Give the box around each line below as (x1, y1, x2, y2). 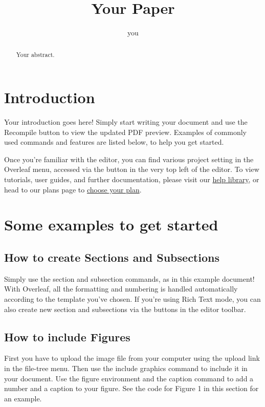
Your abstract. (16, 50, 55, 59)
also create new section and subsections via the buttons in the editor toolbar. (4, 303, 246, 314)
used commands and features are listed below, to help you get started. (4, 137, 224, 147)
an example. (4, 393, 42, 403)
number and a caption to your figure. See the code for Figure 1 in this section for (4, 383, 259, 394)
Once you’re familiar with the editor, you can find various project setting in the (4, 153, 254, 164)
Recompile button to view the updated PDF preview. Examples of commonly (4, 126, 247, 137)
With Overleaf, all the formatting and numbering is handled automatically (4, 283, 238, 294)
